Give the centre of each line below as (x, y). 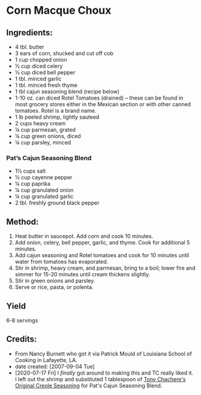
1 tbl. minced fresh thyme (46, 85)
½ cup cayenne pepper (43, 177)
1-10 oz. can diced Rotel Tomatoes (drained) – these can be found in (99, 98)
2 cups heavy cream (40, 123)
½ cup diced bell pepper (45, 72)
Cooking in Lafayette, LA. (46, 360)
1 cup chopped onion (41, 60)
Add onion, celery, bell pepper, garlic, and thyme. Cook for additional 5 (102, 243)
